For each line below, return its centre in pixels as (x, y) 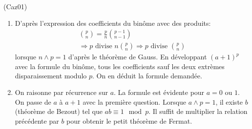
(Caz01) (15, 6)
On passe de (33, 101)
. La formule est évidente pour (159, 92)
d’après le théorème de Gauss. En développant (138, 57)
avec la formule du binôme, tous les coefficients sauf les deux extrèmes (120, 66)
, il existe (229, 101)
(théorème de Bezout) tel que (59, 111)
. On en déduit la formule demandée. (147, 76)
